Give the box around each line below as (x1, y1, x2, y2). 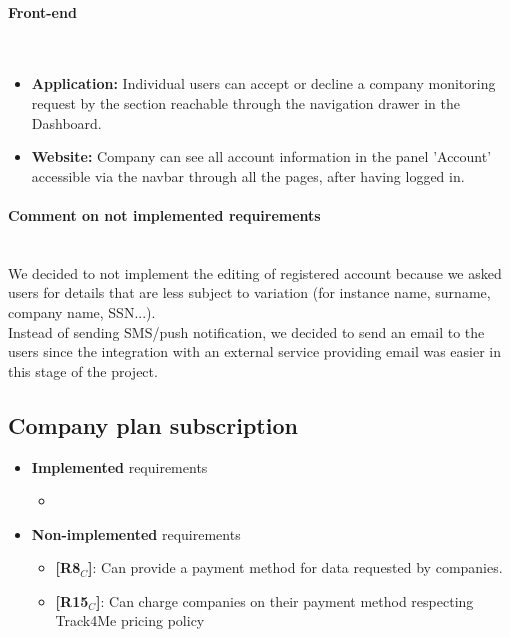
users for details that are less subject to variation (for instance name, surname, (8, 282, 491, 303)
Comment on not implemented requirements (8, 204, 321, 225)
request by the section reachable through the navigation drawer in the (31, 92, 460, 113)
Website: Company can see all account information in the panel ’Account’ (31, 146, 492, 167)
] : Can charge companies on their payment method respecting (96, 590, 474, 611)
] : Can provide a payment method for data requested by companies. (88, 557, 503, 578)
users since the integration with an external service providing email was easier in (8, 341, 501, 362)
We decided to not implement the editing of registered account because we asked (8, 262, 502, 283)
